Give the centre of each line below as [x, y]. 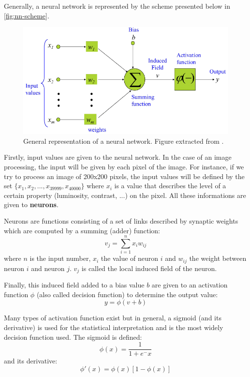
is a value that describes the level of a [170, 186]
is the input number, [60, 258]
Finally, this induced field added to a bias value [74, 285]
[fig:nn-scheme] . [27, 15]
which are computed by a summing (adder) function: [82, 230]
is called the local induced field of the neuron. [149, 268]
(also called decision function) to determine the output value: [127, 294]
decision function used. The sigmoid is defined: [73, 337]
